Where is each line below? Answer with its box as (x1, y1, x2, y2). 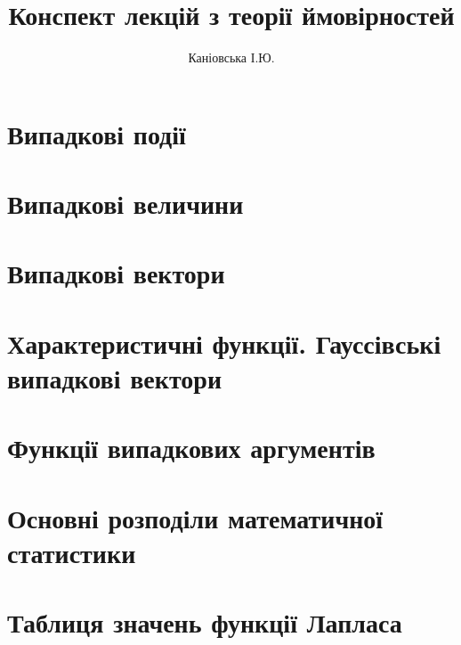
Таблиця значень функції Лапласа (7, 604, 402, 641)
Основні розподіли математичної (7, 499, 384, 535)
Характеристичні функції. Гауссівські (7, 324, 441, 361)
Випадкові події (7, 115, 186, 151)
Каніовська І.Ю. (188, 48, 275, 67)
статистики (7, 534, 136, 570)
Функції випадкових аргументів (7, 429, 376, 466)
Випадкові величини (7, 185, 244, 222)
